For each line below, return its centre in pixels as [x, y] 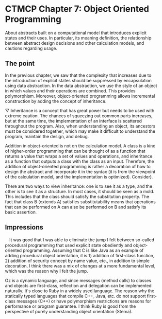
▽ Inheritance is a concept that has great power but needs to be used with [80, 110]
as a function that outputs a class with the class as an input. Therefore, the [80, 161]
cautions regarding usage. [31, 48]
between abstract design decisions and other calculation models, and [75, 43]
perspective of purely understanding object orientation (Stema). [69, 311]
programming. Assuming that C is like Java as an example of [83, 250]
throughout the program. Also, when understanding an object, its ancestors [80, 126]
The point [20, 63]
